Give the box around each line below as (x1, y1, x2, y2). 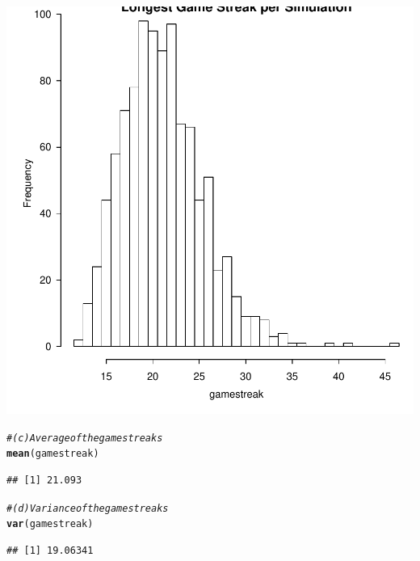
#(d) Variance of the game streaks (6, 502, 169, 514)
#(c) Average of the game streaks (6, 432, 163, 444)
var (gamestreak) (6, 518, 94, 530)
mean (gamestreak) (6, 448, 99, 460)
